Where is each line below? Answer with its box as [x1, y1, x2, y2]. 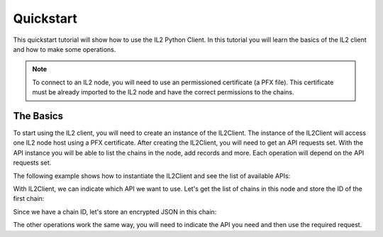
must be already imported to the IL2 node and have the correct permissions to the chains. [32, 88, 294, 97]
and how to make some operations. [13, 45, 116, 53]
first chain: [13, 194, 45, 203]
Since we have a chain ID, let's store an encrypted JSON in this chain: [13, 207, 217, 216]
